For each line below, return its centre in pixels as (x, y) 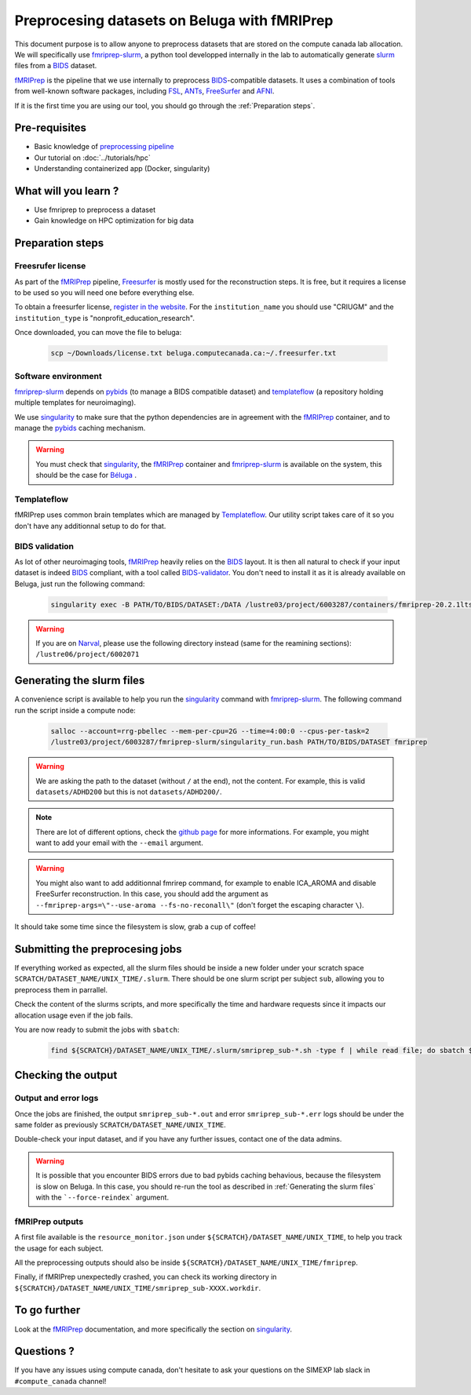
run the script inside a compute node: (75, 710)
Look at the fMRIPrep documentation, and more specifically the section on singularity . (153, 1329)
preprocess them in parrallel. (61, 989)
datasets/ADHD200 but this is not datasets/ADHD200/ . (129, 792)
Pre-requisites (50, 128)
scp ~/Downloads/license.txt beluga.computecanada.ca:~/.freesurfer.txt (194, 353)
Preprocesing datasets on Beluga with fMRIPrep (174, 20)
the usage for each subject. (59, 1248)
